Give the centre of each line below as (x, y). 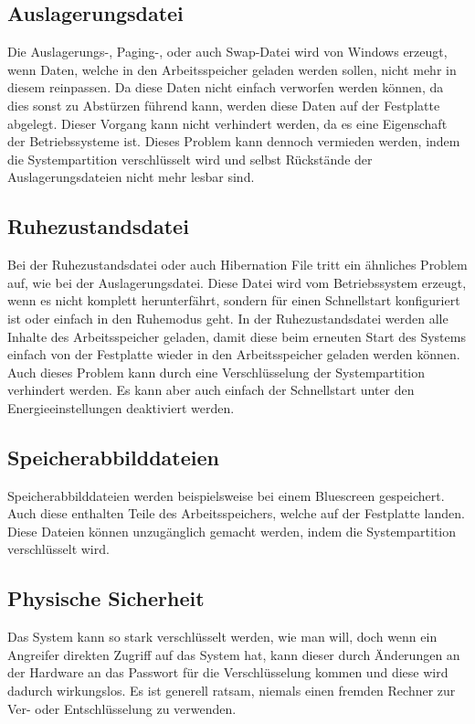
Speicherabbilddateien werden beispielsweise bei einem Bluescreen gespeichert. (226, 495)
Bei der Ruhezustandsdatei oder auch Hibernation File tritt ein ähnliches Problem (237, 265)
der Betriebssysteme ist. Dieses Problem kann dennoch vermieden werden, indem (234, 141)
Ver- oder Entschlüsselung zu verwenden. (122, 708)
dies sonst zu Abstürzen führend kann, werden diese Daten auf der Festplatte (224, 105)
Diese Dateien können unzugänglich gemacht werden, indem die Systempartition (232, 531)
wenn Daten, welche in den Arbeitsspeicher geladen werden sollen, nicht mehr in (232, 69)
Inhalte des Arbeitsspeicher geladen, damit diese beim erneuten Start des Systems (237, 336)
